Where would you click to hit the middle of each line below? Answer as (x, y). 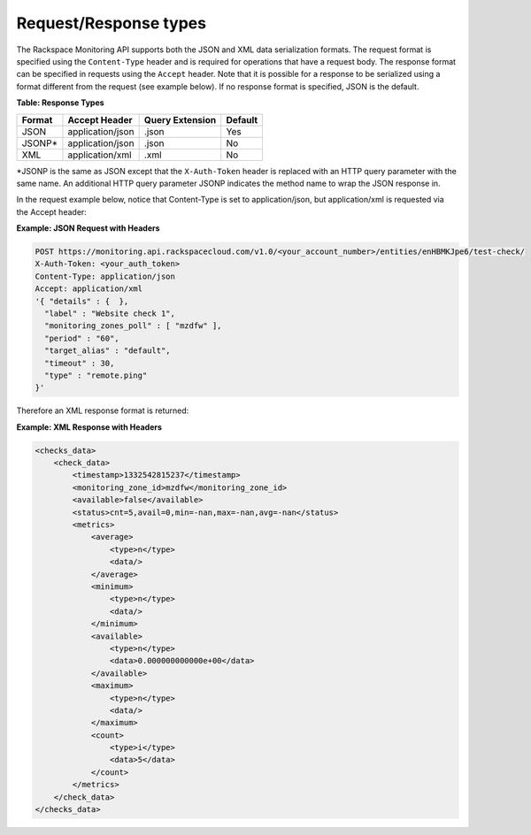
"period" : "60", (82, 338)
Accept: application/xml (89, 289)
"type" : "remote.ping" (96, 375)
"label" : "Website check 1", (110, 314)
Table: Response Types (61, 103)
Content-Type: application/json (105, 276)
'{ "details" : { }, (82, 301)
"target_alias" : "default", (108, 351)
